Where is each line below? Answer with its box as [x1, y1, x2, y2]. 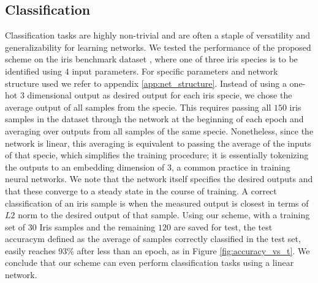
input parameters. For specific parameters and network [72, 64, 278, 77]
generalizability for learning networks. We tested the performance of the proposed [5, 40, 311, 53]
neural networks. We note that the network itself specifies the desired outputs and [5, 172, 313, 185]
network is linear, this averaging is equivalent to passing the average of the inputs [5, 136, 311, 149]
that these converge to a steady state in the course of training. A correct [5, 184, 277, 197]
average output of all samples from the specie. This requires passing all [5, 100, 271, 113]
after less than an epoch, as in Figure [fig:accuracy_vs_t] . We [77, 244, 310, 257]
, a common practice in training [172, 160, 290, 173]
